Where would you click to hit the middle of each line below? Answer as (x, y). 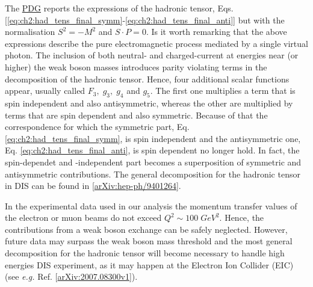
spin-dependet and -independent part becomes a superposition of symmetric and (153, 162)
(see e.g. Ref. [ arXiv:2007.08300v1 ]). (71, 276)
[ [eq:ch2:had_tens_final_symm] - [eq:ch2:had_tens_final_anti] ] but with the (145, 20)
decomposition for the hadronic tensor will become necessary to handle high (145, 253)
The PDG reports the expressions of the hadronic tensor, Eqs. (119, 8)
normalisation (30, 32)
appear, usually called (45, 91)
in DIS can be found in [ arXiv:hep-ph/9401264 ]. (93, 186)
